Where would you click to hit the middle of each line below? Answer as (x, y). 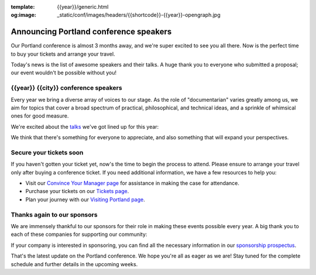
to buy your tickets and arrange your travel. (63, 54)
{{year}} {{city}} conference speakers (66, 88)
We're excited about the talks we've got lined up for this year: (85, 126)
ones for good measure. (40, 116)
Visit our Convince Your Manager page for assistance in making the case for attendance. (133, 183)
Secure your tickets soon (47, 152)
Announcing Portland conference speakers (91, 32)
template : (23, 7)
